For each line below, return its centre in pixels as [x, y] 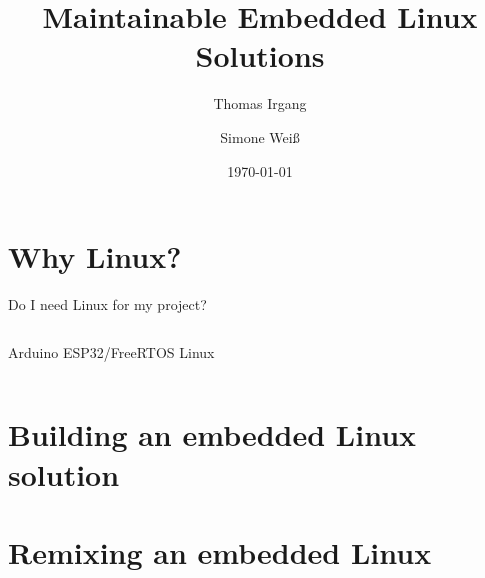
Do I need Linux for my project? [107, 304]
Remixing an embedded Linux [220, 551]
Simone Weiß [260, 136]
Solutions [260, 55]
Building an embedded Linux [212, 434]
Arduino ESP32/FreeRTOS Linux [111, 351]
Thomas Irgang [260, 103]
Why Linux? [95, 256]
